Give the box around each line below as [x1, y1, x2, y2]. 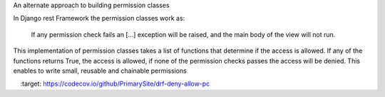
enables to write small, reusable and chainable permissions [13, 66, 187, 75]
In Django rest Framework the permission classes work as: [13, 14, 185, 23]
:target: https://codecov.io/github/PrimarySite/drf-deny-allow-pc [20, 79, 210, 88]
